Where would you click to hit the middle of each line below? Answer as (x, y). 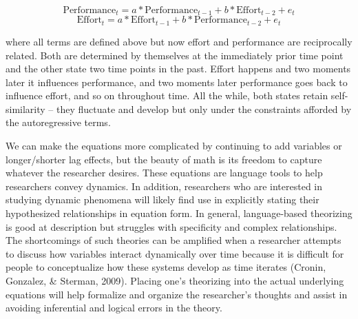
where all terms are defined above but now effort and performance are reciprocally (179, 41)
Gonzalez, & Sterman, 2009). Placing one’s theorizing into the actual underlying (175, 280)
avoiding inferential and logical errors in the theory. (114, 308)
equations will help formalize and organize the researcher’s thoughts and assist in (177, 294)
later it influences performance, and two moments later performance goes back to (177, 82)
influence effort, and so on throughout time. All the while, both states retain (167, 95)
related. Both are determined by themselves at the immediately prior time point (175, 55)
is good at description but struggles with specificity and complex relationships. (171, 226)
